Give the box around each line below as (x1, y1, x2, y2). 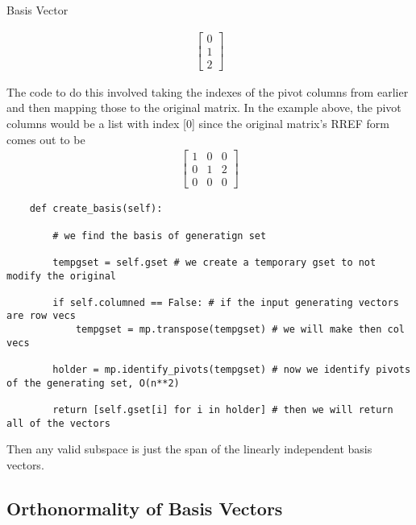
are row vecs (6, 310, 76, 322)
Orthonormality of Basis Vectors (6, 495, 283, 520)
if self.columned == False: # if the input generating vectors (52, 296, 399, 308)
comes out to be (6, 130, 85, 147)
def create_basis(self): (29, 203, 163, 215)
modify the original (6, 270, 117, 282)
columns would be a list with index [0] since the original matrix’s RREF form (6, 114, 389, 131)
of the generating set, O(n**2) (6, 377, 180, 389)
